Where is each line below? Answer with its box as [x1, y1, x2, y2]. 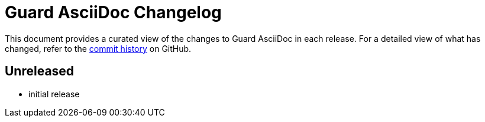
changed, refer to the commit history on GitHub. [5, 43, 192, 54]
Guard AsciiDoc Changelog [5, 2, 222, 22]
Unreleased [5, 64, 75, 79]
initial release [28, 88, 80, 99]
